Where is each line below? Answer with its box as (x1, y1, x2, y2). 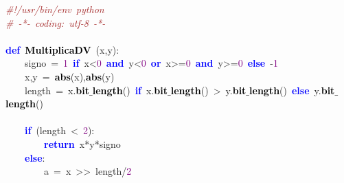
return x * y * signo (44, 136, 121, 151)
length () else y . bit (249, 83, 335, 97)
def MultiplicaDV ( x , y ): (5, 42, 119, 56)
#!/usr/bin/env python (5, 2, 104, 16)
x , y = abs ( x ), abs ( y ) (24, 69, 115, 83)
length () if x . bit (92, 83, 168, 97)
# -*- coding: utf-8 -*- (5, 15, 106, 30)
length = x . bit (24, 83, 90, 97)
